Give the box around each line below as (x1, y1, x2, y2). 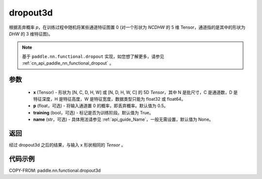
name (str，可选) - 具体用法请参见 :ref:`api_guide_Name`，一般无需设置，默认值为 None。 (33, 117, 213, 123)
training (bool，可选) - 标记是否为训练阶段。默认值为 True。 (33, 109, 154, 115)
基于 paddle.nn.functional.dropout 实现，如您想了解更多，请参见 (22, 54, 164, 59)
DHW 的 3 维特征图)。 (9, 31, 53, 36)
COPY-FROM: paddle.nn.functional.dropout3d (9, 167, 101, 173)
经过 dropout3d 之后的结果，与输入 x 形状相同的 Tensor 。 (9, 142, 126, 148)
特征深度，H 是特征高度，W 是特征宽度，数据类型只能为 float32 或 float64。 (33, 96, 186, 102)
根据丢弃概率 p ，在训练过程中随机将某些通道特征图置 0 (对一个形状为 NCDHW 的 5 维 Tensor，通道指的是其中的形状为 (9, 24, 246, 30)
